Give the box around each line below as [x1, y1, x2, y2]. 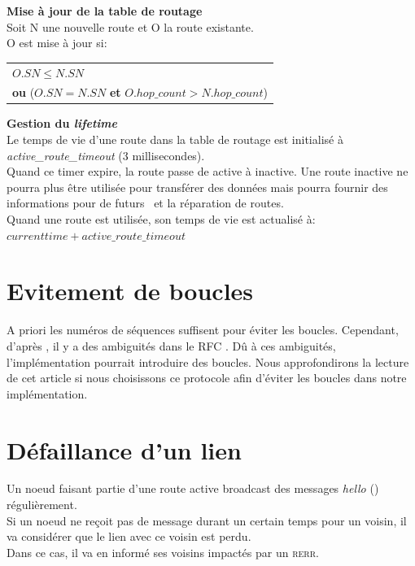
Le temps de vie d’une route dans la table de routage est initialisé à [7, 131, 343, 148]
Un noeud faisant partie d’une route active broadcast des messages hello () [7, 480, 379, 497]
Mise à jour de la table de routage [7, 2, 203, 19]
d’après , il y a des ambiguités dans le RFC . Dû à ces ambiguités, [7, 337, 336, 354]
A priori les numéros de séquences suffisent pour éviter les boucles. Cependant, [7, 321, 399, 338]
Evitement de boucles [7, 274, 254, 307]
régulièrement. [7, 496, 77, 513]
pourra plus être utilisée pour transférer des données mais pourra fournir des [7, 178, 388, 195]
